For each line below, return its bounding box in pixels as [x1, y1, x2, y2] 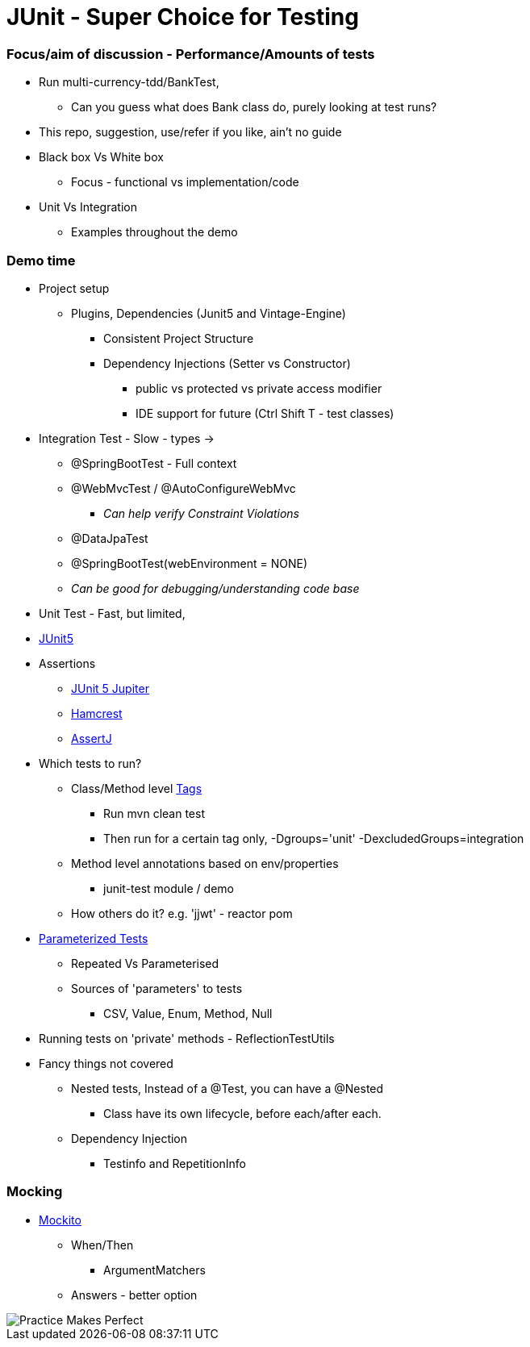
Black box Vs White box [39, 150, 164, 165]
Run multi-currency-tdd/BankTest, [39, 75, 219, 90]
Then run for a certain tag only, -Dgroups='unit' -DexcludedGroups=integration [103, 831, 524, 845]
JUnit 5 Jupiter [71, 681, 149, 695]
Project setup [39, 281, 110, 295]
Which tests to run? [39, 756, 142, 770]
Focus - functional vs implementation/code [71, 175, 299, 190]
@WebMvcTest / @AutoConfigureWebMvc [71, 481, 296, 495]
